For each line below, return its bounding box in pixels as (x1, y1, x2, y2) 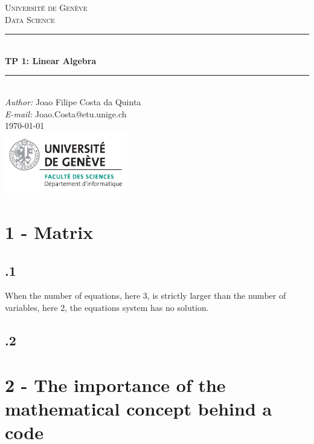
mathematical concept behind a (5, 396, 272, 420)
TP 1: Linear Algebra (5, 54, 97, 67)
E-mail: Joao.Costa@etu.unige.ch (5, 107, 127, 120)
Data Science (5, 13, 55, 25)
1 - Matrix (5, 219, 94, 244)
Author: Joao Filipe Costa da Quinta (5, 95, 141, 108)
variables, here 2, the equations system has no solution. (5, 301, 209, 313)
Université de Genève (5, 1, 88, 13)
